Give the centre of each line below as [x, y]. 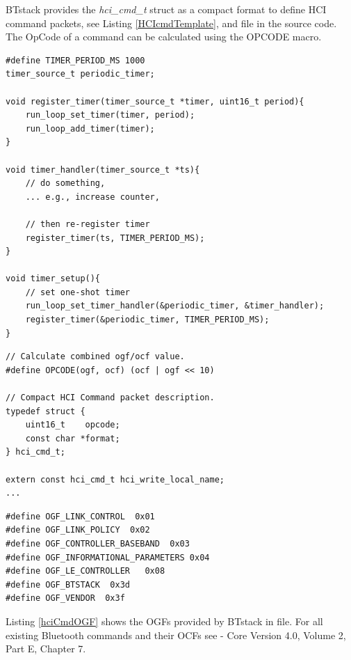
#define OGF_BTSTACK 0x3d [68, 584]
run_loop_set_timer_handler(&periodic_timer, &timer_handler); [175, 306]
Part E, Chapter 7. [46, 649]
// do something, [65, 183]
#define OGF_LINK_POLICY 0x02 [78, 530]
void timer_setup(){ [53, 279]
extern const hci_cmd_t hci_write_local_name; [115, 479]
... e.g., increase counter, [92, 197]
